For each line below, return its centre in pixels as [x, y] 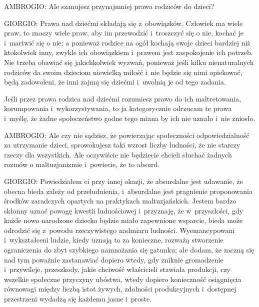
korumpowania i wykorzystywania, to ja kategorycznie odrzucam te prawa [118, 108]
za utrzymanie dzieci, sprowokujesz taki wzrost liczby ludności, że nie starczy [122, 145]
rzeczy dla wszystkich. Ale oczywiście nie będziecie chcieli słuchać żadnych [118, 154]
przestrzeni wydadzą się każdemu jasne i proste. [78, 299]
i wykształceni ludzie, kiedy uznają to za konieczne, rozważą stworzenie [114, 240]
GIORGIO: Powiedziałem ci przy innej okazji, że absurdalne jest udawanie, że [123, 181]
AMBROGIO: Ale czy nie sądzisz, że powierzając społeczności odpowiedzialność [127, 135]
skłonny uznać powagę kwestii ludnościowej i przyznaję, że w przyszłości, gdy [124, 210]
